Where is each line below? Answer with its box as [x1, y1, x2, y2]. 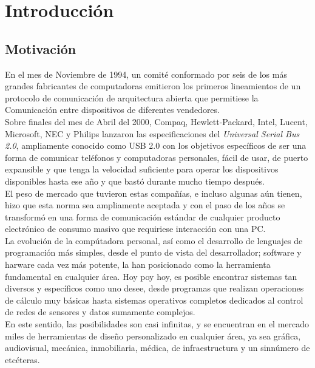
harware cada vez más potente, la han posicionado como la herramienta [5, 258, 271, 271]
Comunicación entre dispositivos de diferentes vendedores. [5, 103, 220, 116]
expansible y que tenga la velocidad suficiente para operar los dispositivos [5, 163, 279, 175]
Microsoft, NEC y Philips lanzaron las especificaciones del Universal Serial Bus [5, 127, 300, 140]
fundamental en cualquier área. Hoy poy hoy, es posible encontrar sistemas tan [5, 270, 297, 282]
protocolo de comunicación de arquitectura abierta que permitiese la [5, 91, 259, 104]
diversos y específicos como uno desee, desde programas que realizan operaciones [5, 282, 304, 295]
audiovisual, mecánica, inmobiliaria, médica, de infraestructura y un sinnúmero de [5, 341, 310, 354]
